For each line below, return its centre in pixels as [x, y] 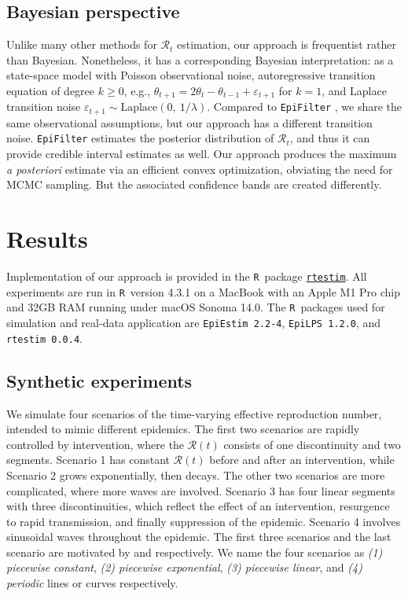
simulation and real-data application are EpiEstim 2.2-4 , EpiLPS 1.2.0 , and [194, 323]
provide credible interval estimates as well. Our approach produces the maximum [202, 154]
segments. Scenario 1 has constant [88, 460]
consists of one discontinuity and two [312, 444]
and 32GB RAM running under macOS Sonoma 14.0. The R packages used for [196, 307]
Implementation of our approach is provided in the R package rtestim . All [187, 276]
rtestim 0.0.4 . [44, 338]
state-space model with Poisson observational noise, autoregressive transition [191, 75]
